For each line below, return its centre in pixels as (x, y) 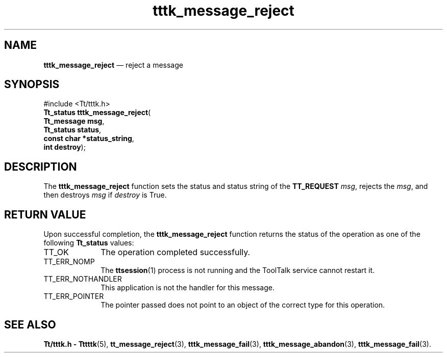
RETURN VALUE (45, 214)
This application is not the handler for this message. (188, 288)
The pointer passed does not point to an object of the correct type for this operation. (243, 305)
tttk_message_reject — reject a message (113, 65)
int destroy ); (65, 147)
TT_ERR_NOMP (69, 262)
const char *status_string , (89, 139)
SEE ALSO (30, 324)
